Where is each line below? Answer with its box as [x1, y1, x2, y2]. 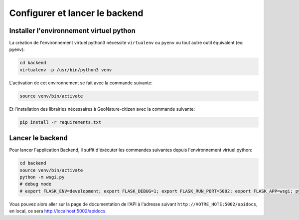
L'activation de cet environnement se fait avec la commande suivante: [9, 80, 153, 86]
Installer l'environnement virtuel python [9, 26, 136, 35]
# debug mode [19, 181, 52, 187]
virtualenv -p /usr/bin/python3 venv [19, 67, 112, 72]
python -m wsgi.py [19, 175, 65, 180]
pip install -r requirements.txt [19, 119, 102, 125]
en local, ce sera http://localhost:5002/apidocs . [9, 208, 107, 214]
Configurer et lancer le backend [9, 7, 144, 18]
